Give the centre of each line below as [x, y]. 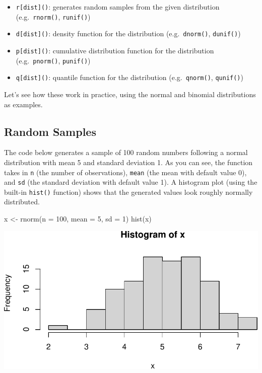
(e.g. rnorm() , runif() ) [53, 16]
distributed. [22, 202]
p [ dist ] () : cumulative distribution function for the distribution [115, 50]
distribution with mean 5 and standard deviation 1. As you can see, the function [128, 162]
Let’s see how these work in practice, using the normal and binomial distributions [130, 94]
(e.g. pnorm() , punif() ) [53, 60]
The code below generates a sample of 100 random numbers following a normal [126, 152]
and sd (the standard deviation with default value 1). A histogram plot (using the [131, 182]
